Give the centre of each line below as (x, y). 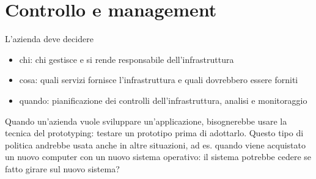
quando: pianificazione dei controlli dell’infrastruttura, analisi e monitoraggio (163, 100)
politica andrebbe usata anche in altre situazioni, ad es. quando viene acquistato (155, 144)
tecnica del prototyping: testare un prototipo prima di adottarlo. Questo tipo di (154, 133)
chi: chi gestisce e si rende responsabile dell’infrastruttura (127, 59)
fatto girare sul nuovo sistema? (62, 168)
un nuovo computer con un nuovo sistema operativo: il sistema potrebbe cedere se (158, 157)
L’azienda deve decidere (49, 39)
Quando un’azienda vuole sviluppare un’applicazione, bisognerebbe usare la (146, 121)
